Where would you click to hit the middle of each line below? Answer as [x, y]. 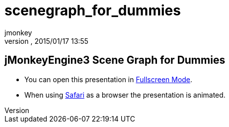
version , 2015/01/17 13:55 [46, 41]
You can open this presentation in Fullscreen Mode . [109, 79]
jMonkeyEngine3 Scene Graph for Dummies [115, 60]
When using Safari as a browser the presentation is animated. [125, 95]
